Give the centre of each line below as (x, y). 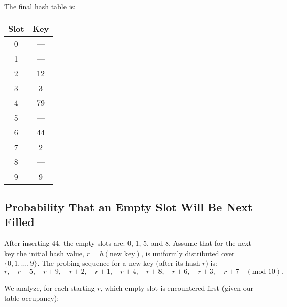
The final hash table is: (40, 6)
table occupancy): (32, 298)
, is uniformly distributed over (188, 253)
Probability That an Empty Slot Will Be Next (129, 206)
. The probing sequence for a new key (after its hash (119, 263)
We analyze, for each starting (50, 287)
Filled (19, 222)
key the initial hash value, (44, 253)
